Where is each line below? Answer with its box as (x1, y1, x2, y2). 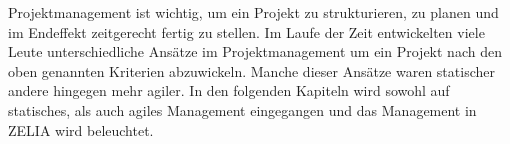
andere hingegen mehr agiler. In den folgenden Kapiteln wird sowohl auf (8, 80, 450, 101)
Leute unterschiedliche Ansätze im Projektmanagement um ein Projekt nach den (8, 41, 502, 62)
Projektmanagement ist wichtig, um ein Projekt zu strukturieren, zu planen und (8, 2, 499, 22)
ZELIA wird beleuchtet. (8, 119, 154, 140)
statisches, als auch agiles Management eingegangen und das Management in (8, 99, 477, 120)
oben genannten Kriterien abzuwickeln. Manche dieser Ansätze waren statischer (8, 60, 495, 81)
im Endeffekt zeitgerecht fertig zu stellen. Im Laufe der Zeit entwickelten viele (8, 21, 485, 42)
